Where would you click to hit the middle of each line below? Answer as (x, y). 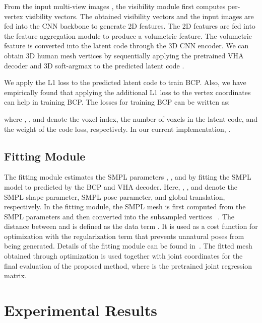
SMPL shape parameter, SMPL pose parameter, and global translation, (115, 196)
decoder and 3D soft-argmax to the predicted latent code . (94, 65)
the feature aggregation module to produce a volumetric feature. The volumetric (128, 35)
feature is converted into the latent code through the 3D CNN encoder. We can (126, 46)
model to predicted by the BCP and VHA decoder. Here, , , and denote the (121, 186)
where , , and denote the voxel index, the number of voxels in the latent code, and (131, 118)
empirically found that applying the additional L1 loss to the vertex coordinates (127, 92)
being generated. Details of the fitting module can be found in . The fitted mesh (128, 246)
